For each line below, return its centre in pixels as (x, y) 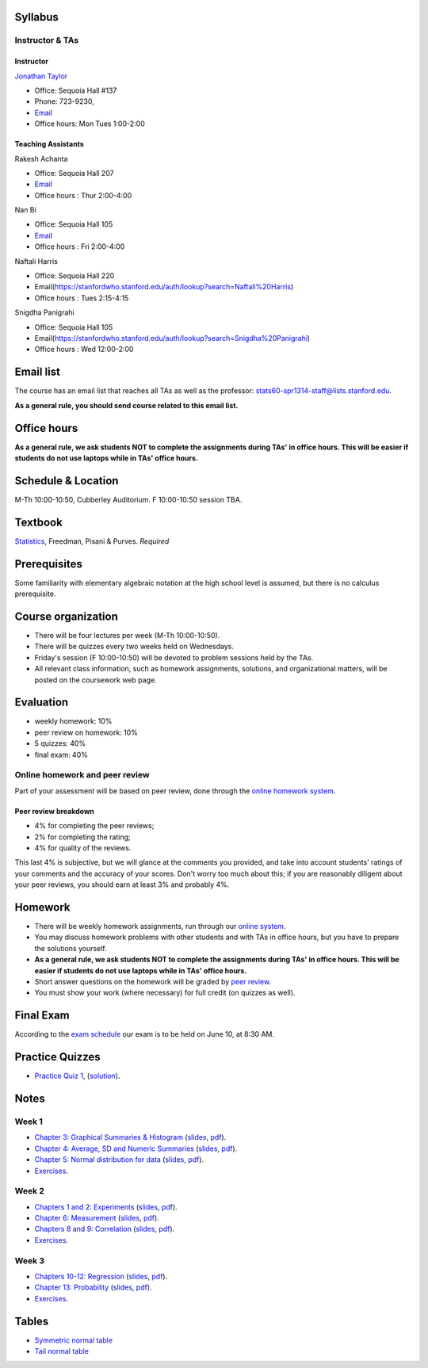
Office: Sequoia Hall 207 (74, 173)
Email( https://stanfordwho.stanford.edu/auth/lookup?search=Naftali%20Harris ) (164, 287)
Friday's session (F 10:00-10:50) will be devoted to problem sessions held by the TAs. (174, 657)
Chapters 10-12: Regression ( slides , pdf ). (101, 1276)
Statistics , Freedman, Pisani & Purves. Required (92, 541)
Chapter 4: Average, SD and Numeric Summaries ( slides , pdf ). (136, 1148)
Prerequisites (48, 564)
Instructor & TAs (47, 40)
